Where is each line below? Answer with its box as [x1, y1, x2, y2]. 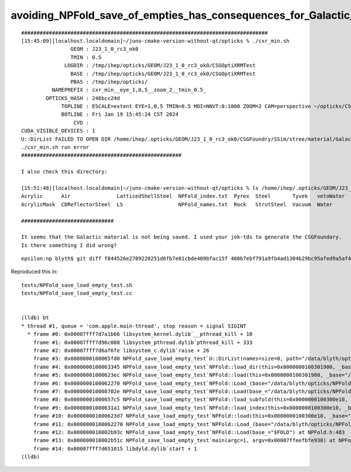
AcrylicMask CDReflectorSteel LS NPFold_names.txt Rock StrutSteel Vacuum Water [21, 201, 333, 207]
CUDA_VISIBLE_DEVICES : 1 [21, 127, 96, 134]
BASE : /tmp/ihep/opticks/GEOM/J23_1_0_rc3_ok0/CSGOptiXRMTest [70, 70, 256, 77]
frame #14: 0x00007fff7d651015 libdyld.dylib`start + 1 [33, 445, 197, 452]
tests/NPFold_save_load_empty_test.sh [21, 282, 133, 289]
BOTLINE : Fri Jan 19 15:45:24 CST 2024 [61, 111, 178, 118]
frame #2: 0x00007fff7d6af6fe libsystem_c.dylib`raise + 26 [33, 348, 210, 353]
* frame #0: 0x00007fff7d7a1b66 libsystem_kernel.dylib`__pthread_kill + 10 [27, 331, 253, 338]
